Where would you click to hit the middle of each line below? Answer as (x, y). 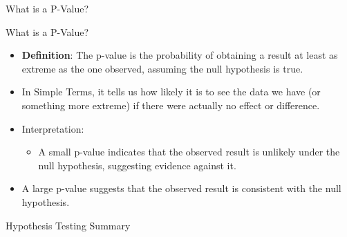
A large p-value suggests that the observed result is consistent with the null (181, 188)
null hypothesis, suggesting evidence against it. (137, 165)
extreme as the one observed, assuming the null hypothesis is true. (162, 68)
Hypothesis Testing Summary (68, 225)
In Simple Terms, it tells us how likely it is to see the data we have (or (171, 92)
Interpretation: (53, 128)
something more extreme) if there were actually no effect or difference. (171, 105)
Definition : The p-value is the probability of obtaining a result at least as (180, 55)
